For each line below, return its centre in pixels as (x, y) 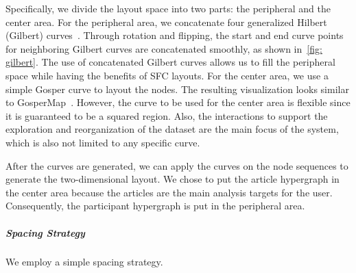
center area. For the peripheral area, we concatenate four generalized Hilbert (166, 22)
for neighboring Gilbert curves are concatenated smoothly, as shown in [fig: (164, 48)
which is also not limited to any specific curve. (103, 142)
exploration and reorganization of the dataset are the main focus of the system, (172, 129)
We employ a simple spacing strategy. (84, 262)
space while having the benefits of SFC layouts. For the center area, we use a (167, 75)
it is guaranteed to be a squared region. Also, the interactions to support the (167, 115)
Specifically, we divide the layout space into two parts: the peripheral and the (168, 8)
